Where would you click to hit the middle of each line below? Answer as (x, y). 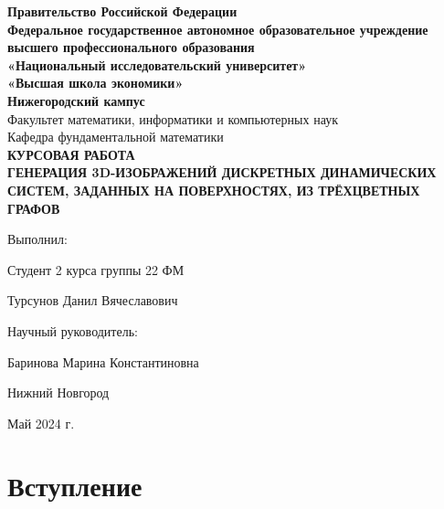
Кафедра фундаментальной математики (116, 137)
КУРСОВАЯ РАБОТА (71, 154)
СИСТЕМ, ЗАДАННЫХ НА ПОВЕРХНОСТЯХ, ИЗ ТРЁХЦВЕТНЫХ (214, 190)
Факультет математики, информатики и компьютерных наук (173, 118)
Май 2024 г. (41, 423)
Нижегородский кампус (76, 100)
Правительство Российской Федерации (122, 11)
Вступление (75, 486)
